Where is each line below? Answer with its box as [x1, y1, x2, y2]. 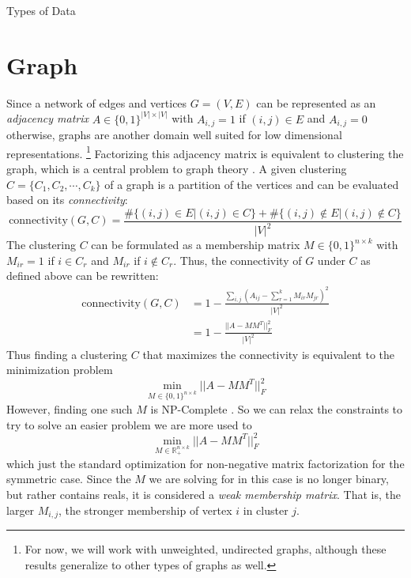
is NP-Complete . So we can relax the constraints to [150, 401, 403, 417]
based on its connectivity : [6, 191, 128, 208]
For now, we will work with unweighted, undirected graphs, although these [25, 541, 386, 557]
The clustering [6, 236, 77, 253]
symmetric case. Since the [6, 470, 131, 487]
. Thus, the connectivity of [173, 251, 302, 268]
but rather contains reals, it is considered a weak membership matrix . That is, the [6, 486, 401, 503]
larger [6, 501, 35, 518]
